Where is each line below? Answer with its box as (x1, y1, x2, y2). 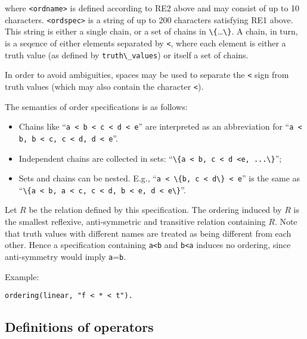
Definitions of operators (5, 318, 154, 336)
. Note (274, 215, 297, 228)
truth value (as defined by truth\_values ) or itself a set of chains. (5, 48, 249, 61)
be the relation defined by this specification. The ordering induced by (29, 203, 282, 216)
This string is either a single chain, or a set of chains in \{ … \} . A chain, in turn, (5, 25, 298, 37)
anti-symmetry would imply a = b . (5, 250, 126, 262)
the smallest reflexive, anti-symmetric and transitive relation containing (5, 215, 266, 228)
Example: (5, 270, 39, 282)
